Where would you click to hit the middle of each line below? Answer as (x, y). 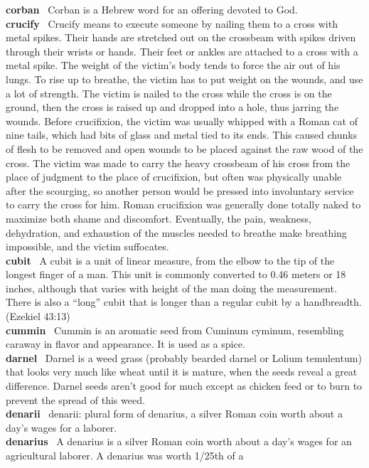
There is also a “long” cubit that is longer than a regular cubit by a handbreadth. (184, 302)
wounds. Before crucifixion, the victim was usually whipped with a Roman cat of (182, 121)
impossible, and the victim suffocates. (87, 246)
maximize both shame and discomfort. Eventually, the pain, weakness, (159, 218)
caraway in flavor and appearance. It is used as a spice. (125, 344)
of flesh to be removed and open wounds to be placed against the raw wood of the (184, 148)
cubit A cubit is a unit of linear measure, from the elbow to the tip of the (170, 260)
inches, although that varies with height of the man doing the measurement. (171, 288)
